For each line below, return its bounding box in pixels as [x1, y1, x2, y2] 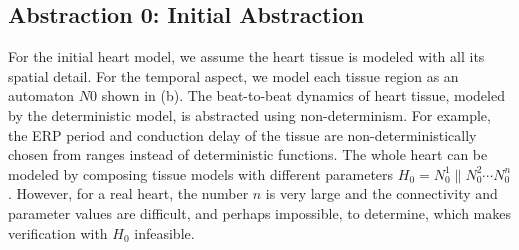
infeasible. [134, 222, 195, 243]
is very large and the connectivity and [265, 183, 498, 204]
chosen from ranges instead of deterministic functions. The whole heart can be [8, 144, 488, 165]
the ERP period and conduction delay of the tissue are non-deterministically [8, 124, 477, 145]
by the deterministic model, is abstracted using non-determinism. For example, [8, 104, 491, 125]
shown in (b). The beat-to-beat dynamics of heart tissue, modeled [101, 85, 505, 106]
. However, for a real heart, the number [8, 183, 249, 204]
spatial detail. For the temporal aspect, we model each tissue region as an [8, 65, 459, 86]
